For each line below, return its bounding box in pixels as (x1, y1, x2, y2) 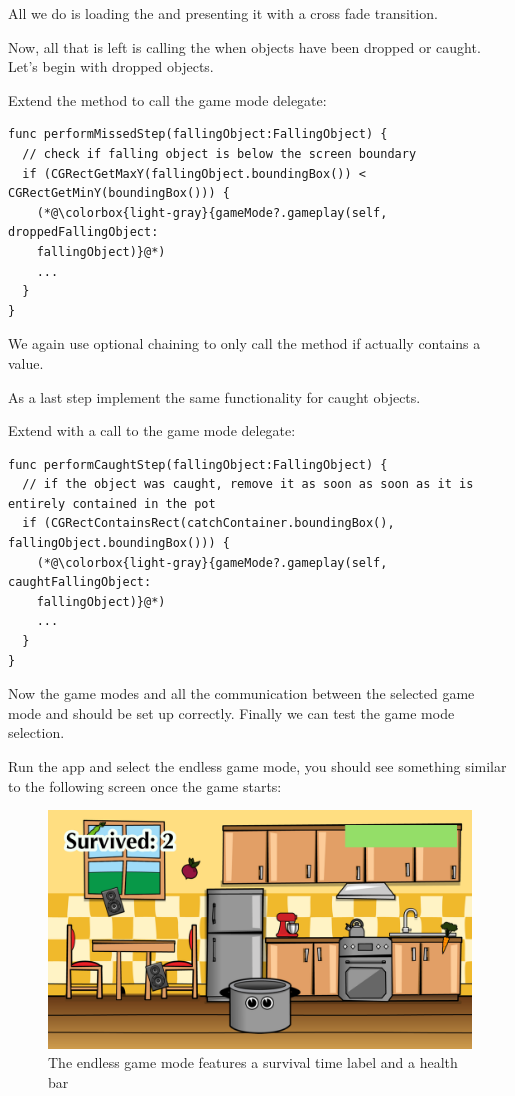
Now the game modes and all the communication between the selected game (8, 683, 475, 704)
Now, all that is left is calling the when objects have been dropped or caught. (8, 36, 481, 57)
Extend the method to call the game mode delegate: (8, 89, 327, 110)
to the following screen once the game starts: (8, 775, 282, 796)
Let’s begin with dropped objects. (8, 56, 214, 77)
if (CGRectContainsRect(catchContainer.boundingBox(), (22, 516, 395, 531)
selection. (8, 722, 65, 743)
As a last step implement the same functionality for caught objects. (8, 386, 421, 407)
